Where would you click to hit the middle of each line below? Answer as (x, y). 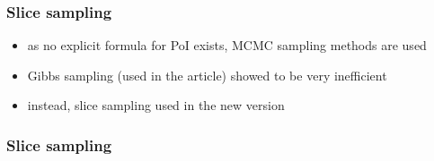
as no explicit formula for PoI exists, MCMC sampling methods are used (227, 45)
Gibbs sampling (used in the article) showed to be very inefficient (207, 75)
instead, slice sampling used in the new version (156, 105)
